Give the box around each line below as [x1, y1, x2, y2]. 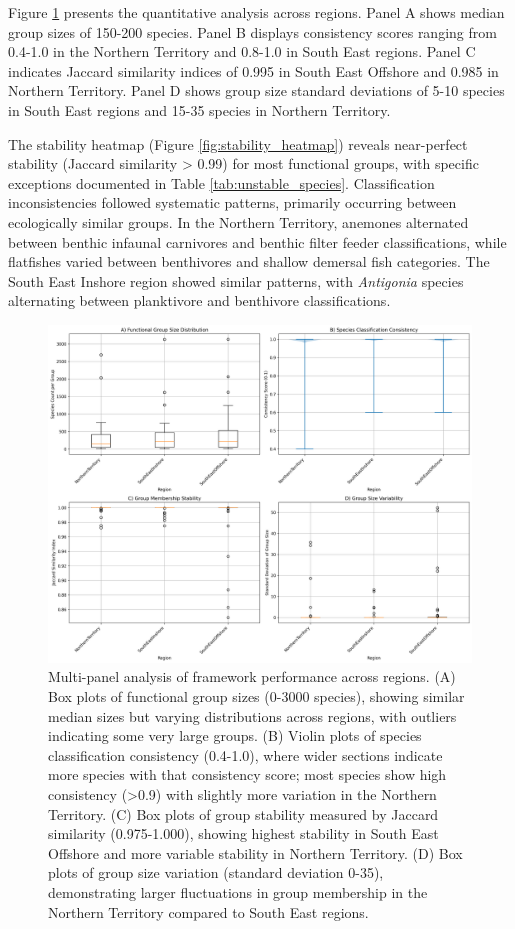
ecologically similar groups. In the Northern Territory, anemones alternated [8, 211, 469, 232]
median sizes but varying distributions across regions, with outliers [48, 705, 457, 726]
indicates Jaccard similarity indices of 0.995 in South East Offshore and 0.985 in [8, 60, 499, 81]
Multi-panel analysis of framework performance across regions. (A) [48, 666, 456, 687]
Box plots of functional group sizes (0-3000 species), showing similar [48, 685, 465, 706]
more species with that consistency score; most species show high [48, 764, 447, 785]
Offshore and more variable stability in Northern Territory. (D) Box [48, 842, 463, 863]
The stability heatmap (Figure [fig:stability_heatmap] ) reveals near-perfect [8, 133, 468, 154]
